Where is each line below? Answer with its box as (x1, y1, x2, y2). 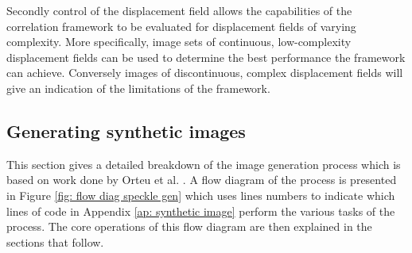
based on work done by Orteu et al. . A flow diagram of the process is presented (6, 171, 397, 188)
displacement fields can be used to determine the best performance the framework (6, 48, 406, 65)
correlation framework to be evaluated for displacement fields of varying (6, 17, 356, 34)
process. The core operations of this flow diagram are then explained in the (6, 218, 372, 235)
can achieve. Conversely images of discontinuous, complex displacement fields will (6, 64, 403, 81)
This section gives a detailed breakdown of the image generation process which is (6, 155, 401, 172)
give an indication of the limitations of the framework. (6, 79, 270, 96)
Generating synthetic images (6, 118, 246, 143)
